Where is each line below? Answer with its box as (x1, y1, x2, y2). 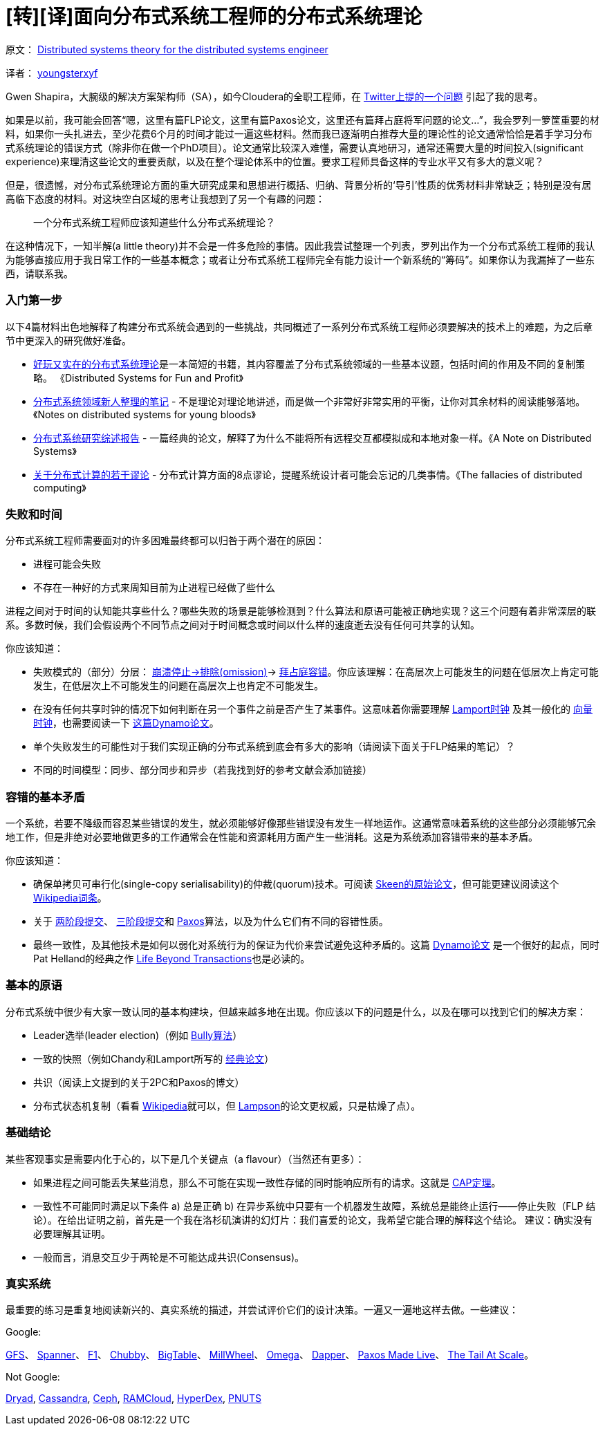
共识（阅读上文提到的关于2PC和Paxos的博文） (33, 1076, 245, 1088)
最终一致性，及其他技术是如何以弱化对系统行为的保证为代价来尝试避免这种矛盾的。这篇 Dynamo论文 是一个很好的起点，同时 (33, 939, 599, 951)
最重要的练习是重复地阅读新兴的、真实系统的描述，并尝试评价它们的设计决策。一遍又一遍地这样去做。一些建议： (6, 1304, 519, 1316)
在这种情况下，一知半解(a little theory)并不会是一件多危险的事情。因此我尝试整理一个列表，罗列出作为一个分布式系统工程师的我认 (6, 239, 595, 252)
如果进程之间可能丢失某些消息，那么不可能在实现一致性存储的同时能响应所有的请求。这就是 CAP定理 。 (33, 1176, 501, 1188)
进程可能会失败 (33, 558, 101, 570)
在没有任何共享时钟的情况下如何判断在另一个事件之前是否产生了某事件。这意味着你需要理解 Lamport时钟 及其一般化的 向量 (33, 703, 593, 715)
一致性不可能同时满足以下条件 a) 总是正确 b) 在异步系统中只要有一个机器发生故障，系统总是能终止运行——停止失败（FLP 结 (33, 1199, 596, 1212)
